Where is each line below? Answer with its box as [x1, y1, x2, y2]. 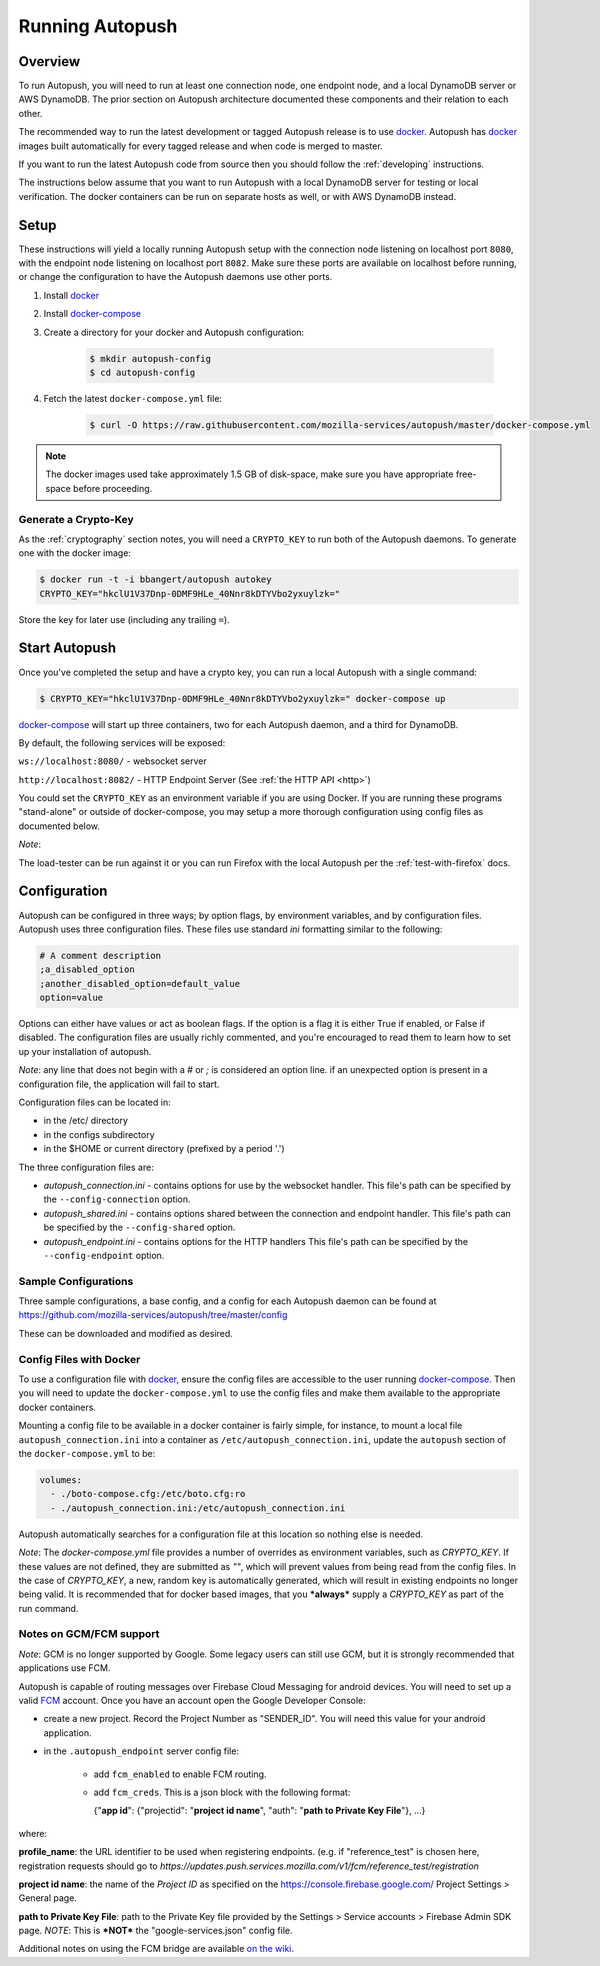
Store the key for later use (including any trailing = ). [18, 613, 230, 625]
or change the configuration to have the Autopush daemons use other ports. [18, 271, 333, 283]
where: [18, 1827, 48, 1839]
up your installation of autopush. [18, 1045, 152, 1057]
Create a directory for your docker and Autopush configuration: [43, 326, 305, 338]
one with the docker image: [18, 547, 132, 559]
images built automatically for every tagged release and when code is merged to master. [18, 140, 384, 152]
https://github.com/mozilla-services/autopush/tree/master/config [18, 1309, 288, 1321]
